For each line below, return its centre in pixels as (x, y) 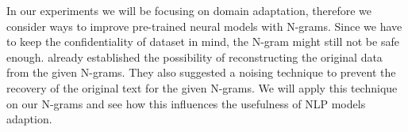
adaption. (29, 119)
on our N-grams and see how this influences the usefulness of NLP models (186, 103)
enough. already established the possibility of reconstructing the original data (194, 57)
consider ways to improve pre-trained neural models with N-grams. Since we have (204, 26)
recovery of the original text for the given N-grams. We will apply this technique (202, 87)
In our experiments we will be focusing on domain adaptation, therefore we (189, 10)
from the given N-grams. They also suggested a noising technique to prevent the (201, 72)
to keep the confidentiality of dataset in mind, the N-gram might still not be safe (203, 41)
